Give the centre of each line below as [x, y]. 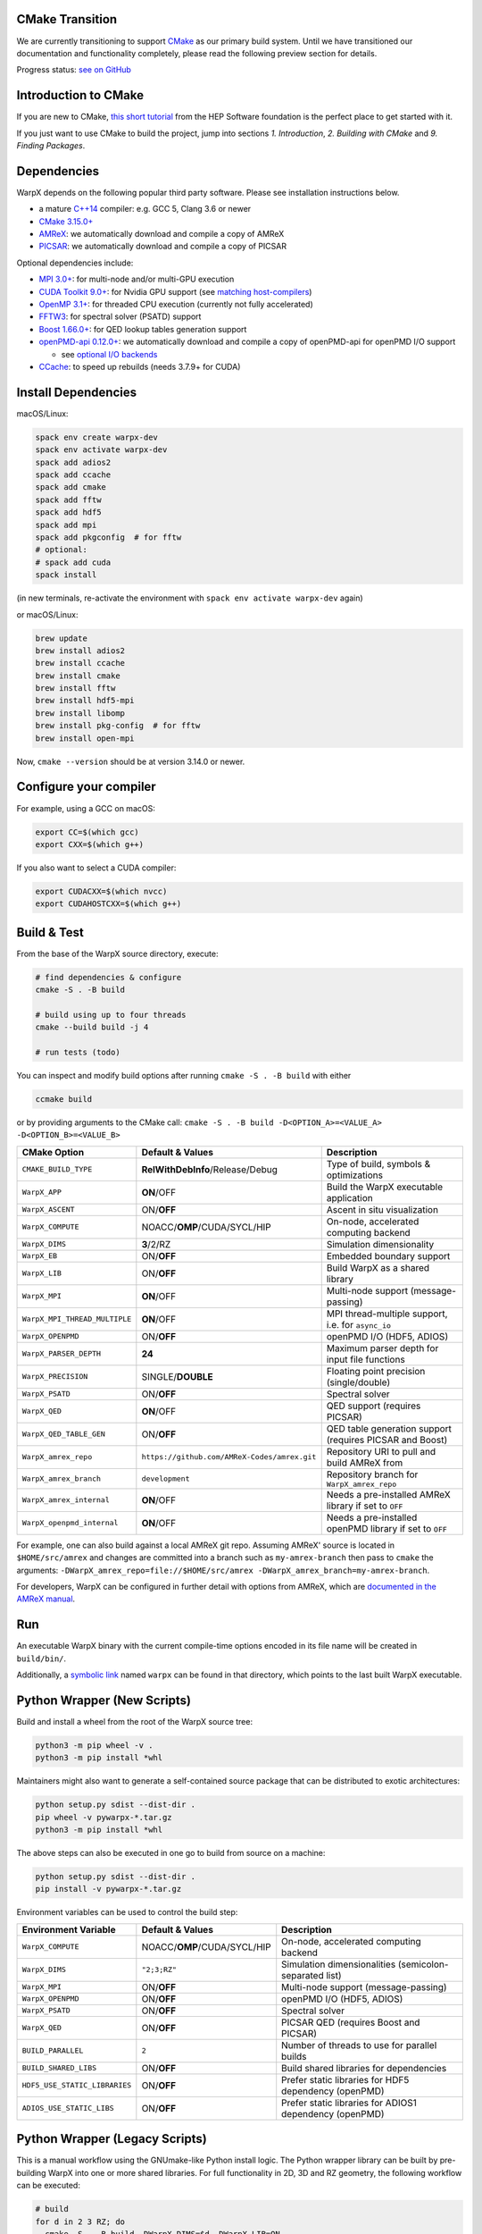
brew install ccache [80, 663]
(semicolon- [423, 1964]
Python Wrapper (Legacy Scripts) [112, 2139]
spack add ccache [73, 475]
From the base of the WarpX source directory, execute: [117, 953]
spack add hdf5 [68, 512]
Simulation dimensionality [380, 1244]
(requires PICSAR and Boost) [387, 1440]
